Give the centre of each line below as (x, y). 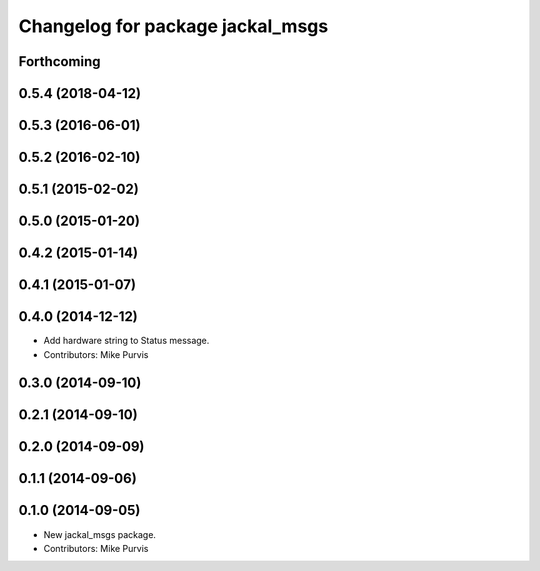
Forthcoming (59, 61)
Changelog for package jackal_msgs (173, 26)
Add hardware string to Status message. (126, 341)
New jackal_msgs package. (100, 534)
